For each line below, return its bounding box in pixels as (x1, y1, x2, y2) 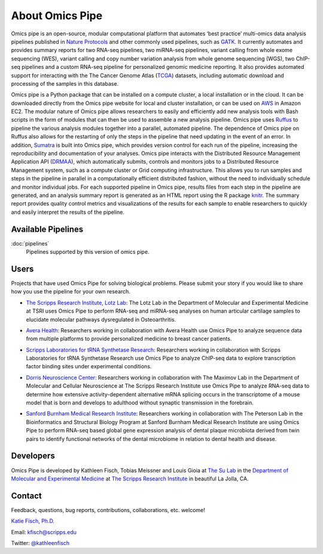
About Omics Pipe (11, 9, 103, 22)
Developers (11, 451, 55, 461)
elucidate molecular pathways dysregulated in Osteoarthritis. (26, 316, 176, 323)
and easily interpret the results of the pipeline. (11, 208, 125, 216)
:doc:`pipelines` (11, 240, 50, 247)
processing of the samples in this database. (11, 80, 119, 87)
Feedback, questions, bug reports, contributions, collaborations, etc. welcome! (11, 506, 206, 513)
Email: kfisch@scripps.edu (11, 528, 77, 535)
